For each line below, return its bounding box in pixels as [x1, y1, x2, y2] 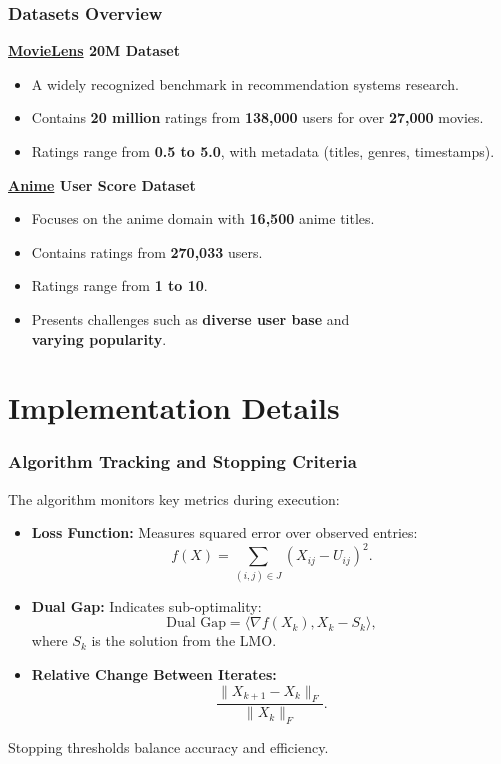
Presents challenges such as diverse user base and [31, 308, 350, 329]
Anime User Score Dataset [8, 174, 196, 195]
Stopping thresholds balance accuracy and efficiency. [8, 737, 329, 758]
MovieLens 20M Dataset [8, 40, 180, 61]
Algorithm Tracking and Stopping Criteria [8, 449, 357, 474]
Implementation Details [8, 387, 340, 428]
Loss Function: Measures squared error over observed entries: [31, 522, 418, 543]
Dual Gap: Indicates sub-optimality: [31, 595, 262, 616]
